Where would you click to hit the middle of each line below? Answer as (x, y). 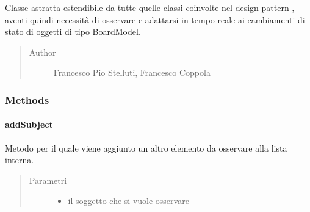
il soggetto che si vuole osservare (128, 201)
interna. (20, 160)
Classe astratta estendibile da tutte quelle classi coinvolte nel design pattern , (150, 7)
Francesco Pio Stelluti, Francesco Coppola (132, 72)
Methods (27, 99)
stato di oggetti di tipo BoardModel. (73, 31)
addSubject (29, 124)
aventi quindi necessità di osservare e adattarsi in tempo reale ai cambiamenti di (155, 19)
